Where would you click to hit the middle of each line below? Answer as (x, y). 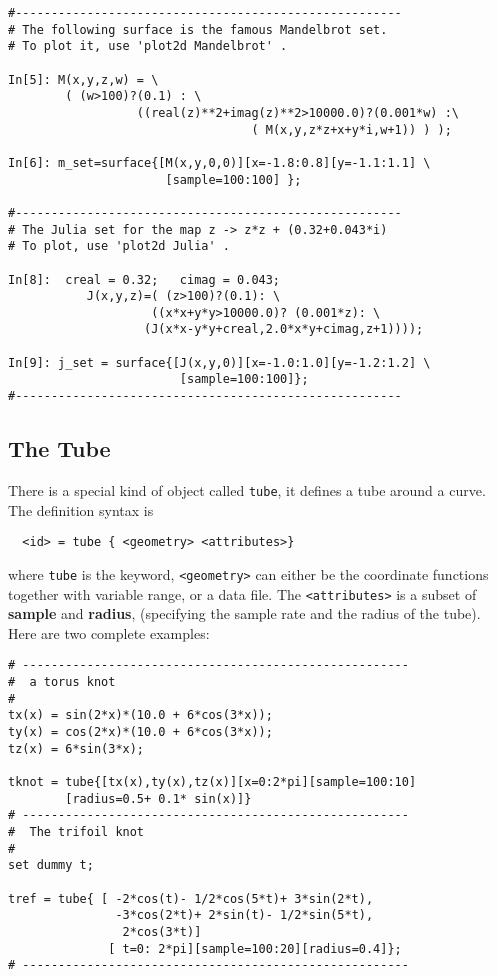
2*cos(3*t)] (162, 931)
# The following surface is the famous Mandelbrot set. (198, 29)
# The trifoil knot (76, 831)
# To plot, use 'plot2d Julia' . (119, 246)
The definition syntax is (81, 509)
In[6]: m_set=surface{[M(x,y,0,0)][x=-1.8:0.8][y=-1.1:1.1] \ (219, 162)
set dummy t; (51, 865)
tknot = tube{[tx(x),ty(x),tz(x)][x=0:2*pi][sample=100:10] (212, 781)
